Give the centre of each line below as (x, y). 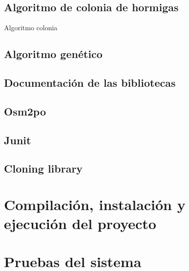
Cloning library (43, 168)
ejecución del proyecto (80, 223)
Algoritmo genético (53, 54)
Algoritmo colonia (31, 28)
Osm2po (25, 111)
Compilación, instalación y (95, 204)
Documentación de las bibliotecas (90, 82)
